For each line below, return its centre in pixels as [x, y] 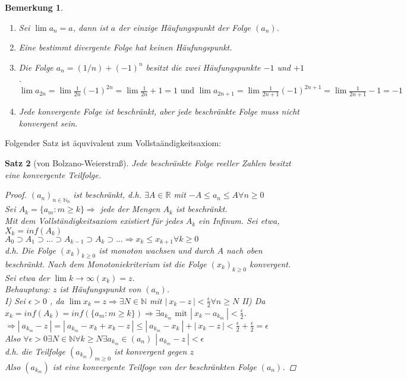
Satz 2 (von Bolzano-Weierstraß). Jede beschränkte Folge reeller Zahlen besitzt [148, 163]
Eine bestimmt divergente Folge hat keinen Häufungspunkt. [125, 47]
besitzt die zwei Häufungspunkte [203, 67]
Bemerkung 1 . [34, 7]
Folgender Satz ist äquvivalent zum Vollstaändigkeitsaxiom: [113, 143]
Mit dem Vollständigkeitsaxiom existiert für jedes [94, 221]
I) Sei [15, 300]
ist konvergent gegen [150, 351]
